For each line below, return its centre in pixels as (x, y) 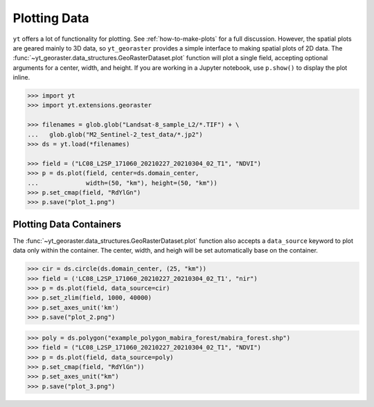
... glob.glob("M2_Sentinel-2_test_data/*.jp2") (115, 134)
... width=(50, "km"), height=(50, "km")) (122, 183)
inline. (21, 78)
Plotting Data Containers (67, 224)
